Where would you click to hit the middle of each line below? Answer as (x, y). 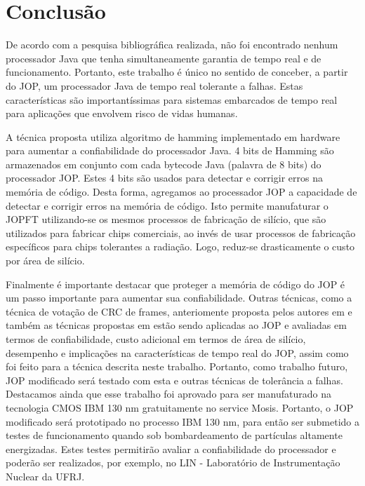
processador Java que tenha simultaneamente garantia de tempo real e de (164, 58)
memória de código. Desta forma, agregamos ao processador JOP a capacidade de (181, 192)
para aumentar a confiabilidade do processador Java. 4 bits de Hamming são (170, 150)
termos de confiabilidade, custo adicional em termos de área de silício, (156, 339)
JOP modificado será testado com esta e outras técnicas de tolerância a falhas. (174, 380)
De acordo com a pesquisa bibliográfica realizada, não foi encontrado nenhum (172, 45)
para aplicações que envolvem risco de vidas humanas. (122, 113)
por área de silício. (45, 261)
